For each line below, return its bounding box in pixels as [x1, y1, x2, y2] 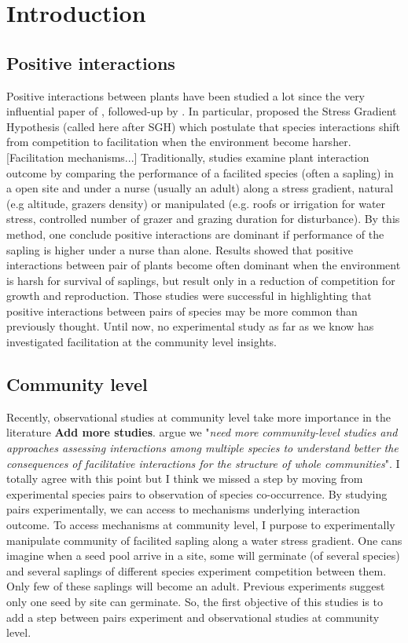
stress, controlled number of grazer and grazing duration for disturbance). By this [6, 210, 400, 227]
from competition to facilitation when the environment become [6, 133, 309, 150]
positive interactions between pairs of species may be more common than [6, 302, 358, 319]
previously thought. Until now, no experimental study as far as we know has [6, 318, 374, 334]
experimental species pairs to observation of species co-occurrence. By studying [6, 485, 388, 502]
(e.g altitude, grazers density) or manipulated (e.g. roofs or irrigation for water [6, 195, 386, 211]
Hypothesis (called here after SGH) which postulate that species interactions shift [6, 118, 400, 134]
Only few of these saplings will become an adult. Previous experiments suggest [6, 578, 385, 594]
